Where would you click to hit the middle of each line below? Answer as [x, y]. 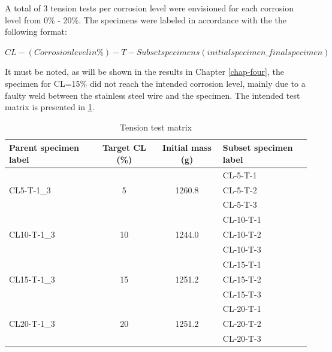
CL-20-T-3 [242, 339]
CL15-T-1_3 [32, 279]
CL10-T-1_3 [32, 234]
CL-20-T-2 [242, 324]
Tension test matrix [156, 127]
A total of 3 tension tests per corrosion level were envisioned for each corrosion [150, 8]
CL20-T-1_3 [32, 324]
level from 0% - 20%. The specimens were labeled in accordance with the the [146, 19]
